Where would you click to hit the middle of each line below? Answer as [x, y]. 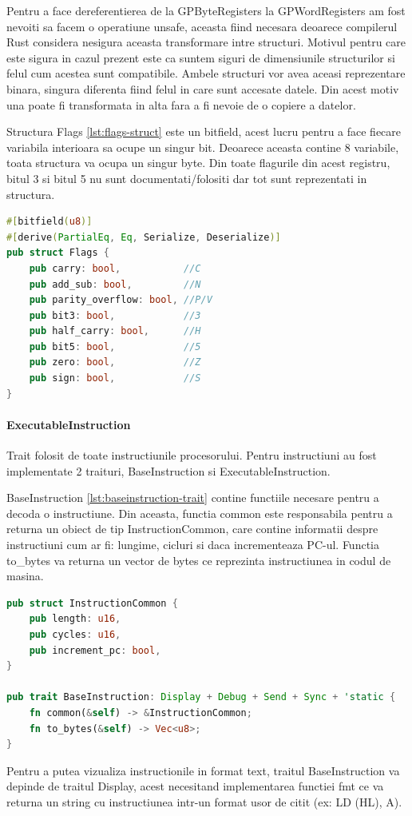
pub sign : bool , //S [115, 378]
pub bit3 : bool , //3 [115, 315]
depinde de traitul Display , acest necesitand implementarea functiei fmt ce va [195, 786]
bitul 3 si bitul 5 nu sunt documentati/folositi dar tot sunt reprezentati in [187, 178]
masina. [25, 576]
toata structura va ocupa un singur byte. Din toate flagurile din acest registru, [198, 163]
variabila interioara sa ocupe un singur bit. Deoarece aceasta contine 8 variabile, [203, 147]
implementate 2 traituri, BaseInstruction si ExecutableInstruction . [168, 470]
